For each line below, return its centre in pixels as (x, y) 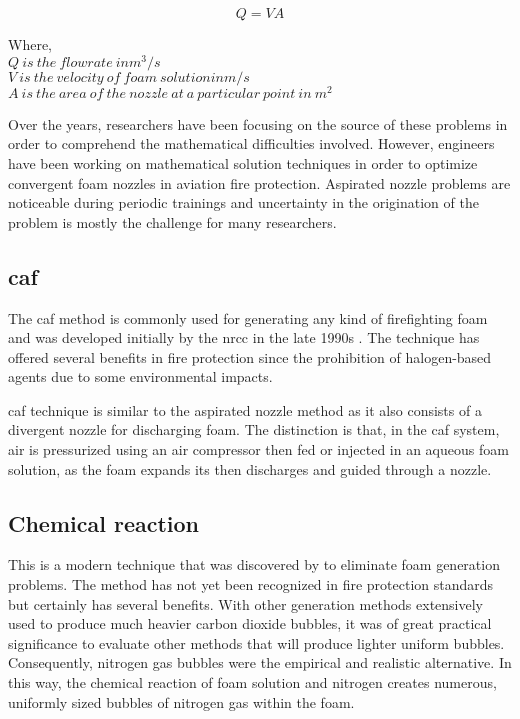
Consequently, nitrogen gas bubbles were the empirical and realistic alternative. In (260, 662)
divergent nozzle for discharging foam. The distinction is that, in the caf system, (254, 429)
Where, (30, 44)
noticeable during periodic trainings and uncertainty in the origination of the (243, 202)
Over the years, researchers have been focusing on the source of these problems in (258, 123)
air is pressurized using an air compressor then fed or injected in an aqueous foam (258, 449)
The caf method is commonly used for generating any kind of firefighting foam (248, 317)
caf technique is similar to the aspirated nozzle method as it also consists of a (245, 409)
